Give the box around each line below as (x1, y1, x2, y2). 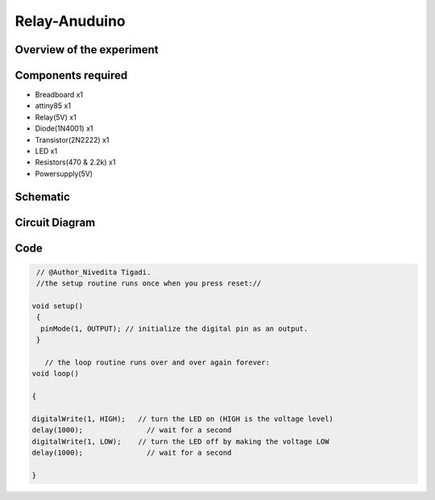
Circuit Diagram (14, 215, 96, 229)
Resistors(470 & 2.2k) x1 (35, 157, 116, 167)
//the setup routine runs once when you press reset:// (36, 279, 262, 288)
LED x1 (35, 146, 58, 156)
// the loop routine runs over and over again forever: (44, 357, 270, 367)
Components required (14, 69, 128, 82)
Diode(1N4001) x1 (35, 123, 93, 133)
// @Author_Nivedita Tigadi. (36, 267, 151, 277)
